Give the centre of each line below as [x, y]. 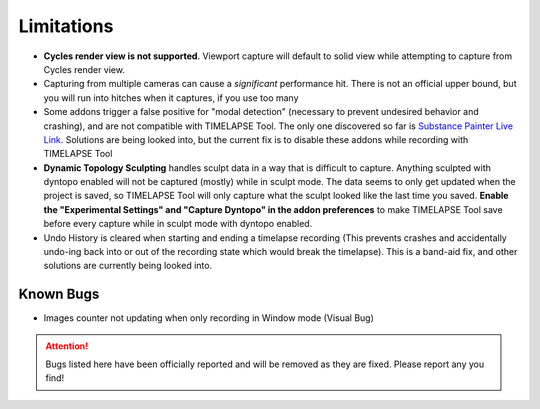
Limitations [66, 26]
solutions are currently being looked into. [128, 266]
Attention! [67, 346]
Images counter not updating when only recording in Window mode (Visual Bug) [209, 318]
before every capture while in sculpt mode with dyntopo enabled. [178, 224]
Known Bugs [59, 294]
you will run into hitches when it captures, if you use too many [171, 97]
